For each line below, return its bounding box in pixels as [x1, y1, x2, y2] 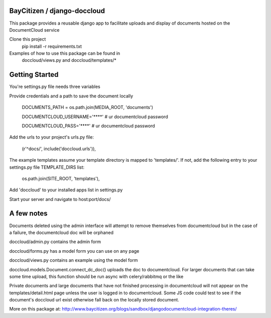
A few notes [9, 209, 48, 218]
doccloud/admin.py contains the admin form [9, 239, 101, 245]
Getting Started [9, 70, 59, 79]
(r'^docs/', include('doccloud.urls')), [22, 146, 96, 152]
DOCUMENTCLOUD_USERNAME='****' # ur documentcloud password [22, 114, 168, 120]
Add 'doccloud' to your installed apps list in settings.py [9, 187, 123, 193]
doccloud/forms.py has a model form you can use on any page [9, 248, 140, 254]
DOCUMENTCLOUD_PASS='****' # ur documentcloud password [22, 123, 155, 129]
